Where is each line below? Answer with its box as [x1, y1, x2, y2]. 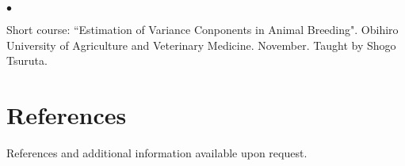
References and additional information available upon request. [6, 145, 308, 161]
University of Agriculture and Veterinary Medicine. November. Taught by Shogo [6, 36, 396, 53]
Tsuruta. [6, 52, 48, 69]
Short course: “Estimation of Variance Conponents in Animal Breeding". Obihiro [6, 21, 399, 38]
